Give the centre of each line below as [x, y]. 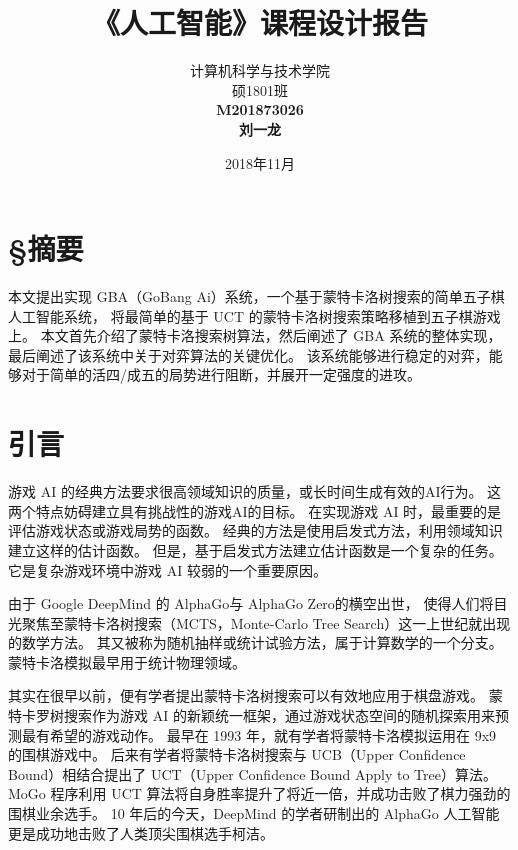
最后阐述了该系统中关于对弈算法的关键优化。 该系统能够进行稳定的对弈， [248, 354]
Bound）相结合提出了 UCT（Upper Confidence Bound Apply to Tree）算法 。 [252, 773]
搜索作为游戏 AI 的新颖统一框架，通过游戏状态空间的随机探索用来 [279, 715]
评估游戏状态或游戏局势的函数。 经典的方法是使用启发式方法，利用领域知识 [255, 530]
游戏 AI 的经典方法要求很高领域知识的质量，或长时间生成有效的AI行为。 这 [255, 491]
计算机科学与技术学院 [260, 70]
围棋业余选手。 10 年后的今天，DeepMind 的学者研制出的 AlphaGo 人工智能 [254, 813]
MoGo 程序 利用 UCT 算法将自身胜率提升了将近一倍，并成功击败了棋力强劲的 [259, 793]
